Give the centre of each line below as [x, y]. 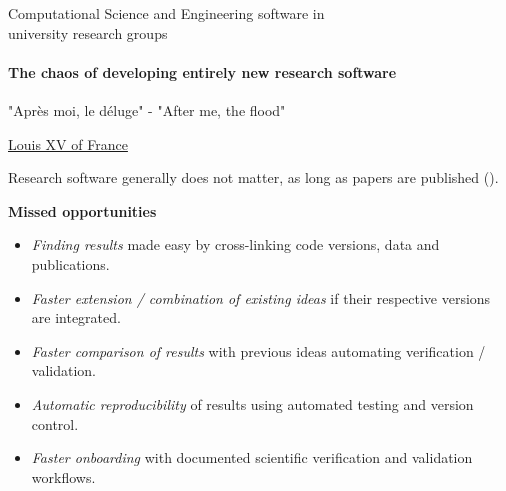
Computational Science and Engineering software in [166, 13]
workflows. [63, 476]
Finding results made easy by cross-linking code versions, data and [235, 244]
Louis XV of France [68, 143]
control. [55, 423]
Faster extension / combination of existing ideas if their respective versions [261, 297]
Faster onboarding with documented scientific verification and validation [252, 457]
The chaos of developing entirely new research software [202, 71]
